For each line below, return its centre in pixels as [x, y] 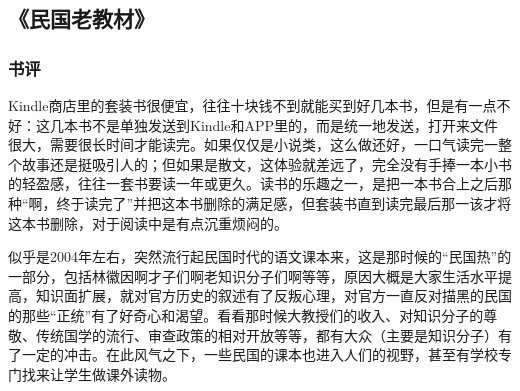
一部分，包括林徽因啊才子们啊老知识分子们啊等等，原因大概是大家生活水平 [253, 275]
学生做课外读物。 [119, 373]
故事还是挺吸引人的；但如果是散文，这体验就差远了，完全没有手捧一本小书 [266, 163]
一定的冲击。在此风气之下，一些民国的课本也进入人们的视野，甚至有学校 [259, 354]
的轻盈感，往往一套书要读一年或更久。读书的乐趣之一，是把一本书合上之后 [253, 183]
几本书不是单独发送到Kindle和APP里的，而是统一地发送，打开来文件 [274, 124]
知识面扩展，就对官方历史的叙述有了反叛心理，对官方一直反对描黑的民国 [273, 295]
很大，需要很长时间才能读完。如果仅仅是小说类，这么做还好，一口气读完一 [253, 144]
